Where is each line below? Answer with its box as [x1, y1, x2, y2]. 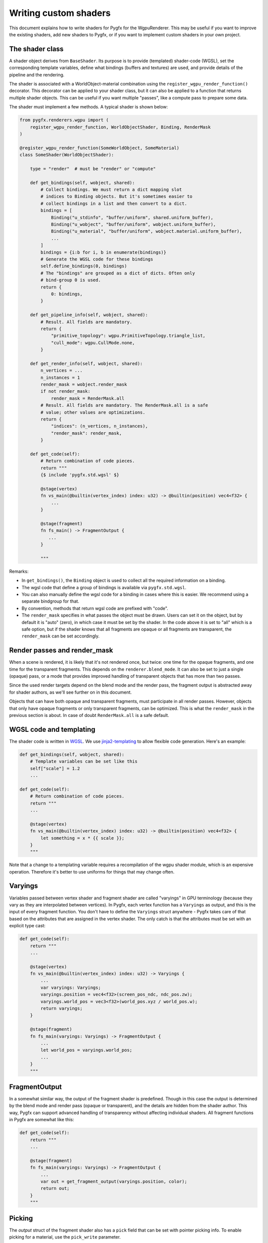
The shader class [9, 45, 64, 53]
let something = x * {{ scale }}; [40, 835, 125, 841]
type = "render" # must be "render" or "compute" [30, 166, 156, 172]
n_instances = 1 [40, 374, 80, 380]
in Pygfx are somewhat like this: [9, 1117, 74, 1123]
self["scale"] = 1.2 [30, 766, 80, 771]
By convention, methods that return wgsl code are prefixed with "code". [21, 605, 168, 611]
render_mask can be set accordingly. [21, 633, 100, 639]
